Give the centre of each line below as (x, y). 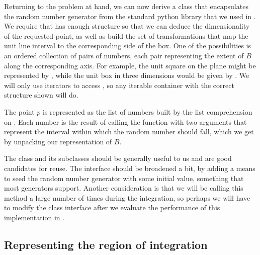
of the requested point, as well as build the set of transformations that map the (126, 35)
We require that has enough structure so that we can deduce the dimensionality (127, 26)
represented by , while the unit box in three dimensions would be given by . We (127, 75)
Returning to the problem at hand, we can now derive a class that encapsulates (126, 6)
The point (19, 111)
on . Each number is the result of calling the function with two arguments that (125, 121)
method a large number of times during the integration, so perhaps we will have (127, 197)
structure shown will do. (41, 95)
